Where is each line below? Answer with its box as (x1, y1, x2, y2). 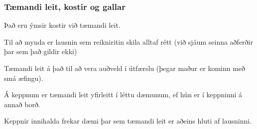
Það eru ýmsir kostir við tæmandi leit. (4, 20, 121, 30)
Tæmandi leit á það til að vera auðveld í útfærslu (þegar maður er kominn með (4, 63, 246, 73)
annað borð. (4, 99, 40, 109)
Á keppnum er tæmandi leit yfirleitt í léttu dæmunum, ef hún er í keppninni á (4, 89, 243, 100)
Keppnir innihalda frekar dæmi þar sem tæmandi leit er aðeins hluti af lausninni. (4, 116, 252, 126)
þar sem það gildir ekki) (4, 46, 77, 57)
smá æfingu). (4, 72, 43, 83)
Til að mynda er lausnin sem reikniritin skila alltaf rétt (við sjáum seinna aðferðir (4, 36, 253, 47)
